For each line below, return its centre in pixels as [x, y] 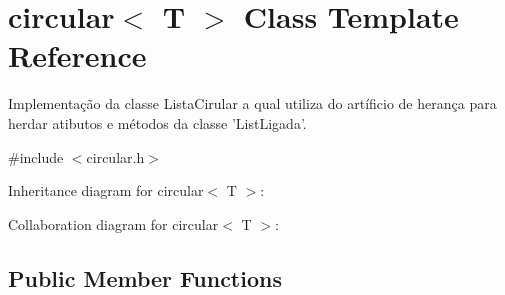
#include [36, 156]
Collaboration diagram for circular [113, 223]
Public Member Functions [145, 277]
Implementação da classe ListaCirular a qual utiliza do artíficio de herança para [252, 103]
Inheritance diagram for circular [106, 190]
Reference [77, 55]
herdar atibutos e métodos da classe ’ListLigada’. [157, 122]
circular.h [115, 156]
